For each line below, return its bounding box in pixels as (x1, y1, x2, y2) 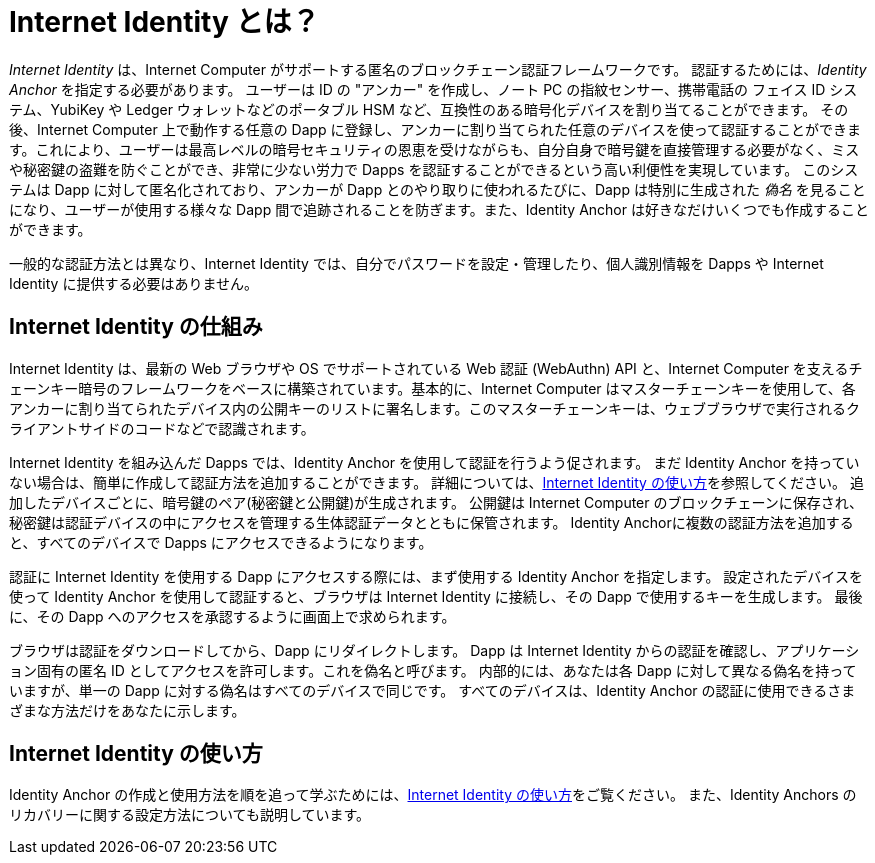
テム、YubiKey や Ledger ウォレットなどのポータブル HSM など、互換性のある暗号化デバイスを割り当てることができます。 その (9, 100, 849, 118)
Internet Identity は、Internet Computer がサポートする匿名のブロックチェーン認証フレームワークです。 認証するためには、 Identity (9, 60, 867, 78)
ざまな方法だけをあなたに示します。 (9, 701, 246, 719)
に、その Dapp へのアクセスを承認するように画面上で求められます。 (9, 607, 456, 625)
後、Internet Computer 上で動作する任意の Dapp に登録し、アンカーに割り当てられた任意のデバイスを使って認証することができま (9, 120, 861, 138)
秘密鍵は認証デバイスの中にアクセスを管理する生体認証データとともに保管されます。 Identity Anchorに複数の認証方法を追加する (9, 513, 854, 531)
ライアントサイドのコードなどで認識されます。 (9, 419, 315, 437)
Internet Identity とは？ (9, 5, 320, 39)
